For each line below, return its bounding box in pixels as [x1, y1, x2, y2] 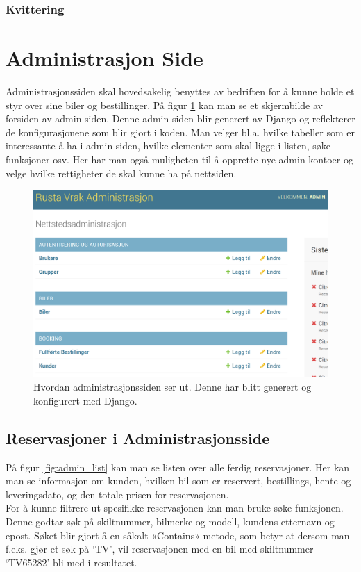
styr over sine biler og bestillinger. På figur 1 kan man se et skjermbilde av [6, 97, 323, 112]
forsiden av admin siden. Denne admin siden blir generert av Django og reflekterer [6, 111, 355, 126]
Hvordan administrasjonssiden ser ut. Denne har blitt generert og [33, 379, 312, 394]
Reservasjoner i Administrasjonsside [6, 427, 270, 448]
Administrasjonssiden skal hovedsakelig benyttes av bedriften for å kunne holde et [6, 83, 355, 98]
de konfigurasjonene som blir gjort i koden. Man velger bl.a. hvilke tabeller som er [6, 124, 355, 139]
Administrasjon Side [6, 44, 203, 72]
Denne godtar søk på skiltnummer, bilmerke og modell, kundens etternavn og [6, 514, 335, 529]
